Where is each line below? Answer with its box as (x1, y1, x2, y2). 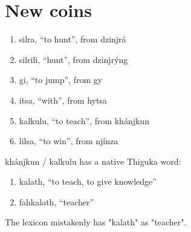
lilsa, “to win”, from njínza (19, 134, 118, 147)
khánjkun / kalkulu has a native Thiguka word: (5, 154, 181, 167)
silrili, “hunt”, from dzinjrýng (19, 53, 128, 65)
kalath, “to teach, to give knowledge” (19, 175, 157, 188)
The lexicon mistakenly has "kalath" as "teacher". (5, 216, 187, 228)
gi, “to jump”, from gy (19, 73, 103, 86)
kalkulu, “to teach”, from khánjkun (19, 114, 149, 127)
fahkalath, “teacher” (19, 195, 94, 208)
